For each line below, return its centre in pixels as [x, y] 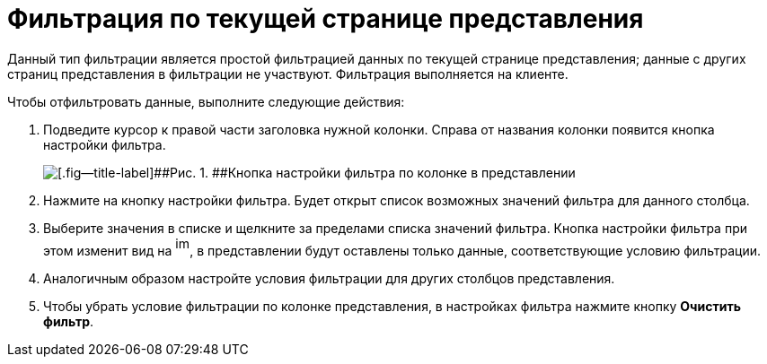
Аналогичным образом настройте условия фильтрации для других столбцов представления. [329, 278]
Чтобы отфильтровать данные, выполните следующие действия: [206, 101]
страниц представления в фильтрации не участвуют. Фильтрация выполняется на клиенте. [288, 74]
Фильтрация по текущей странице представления [326, 19]
